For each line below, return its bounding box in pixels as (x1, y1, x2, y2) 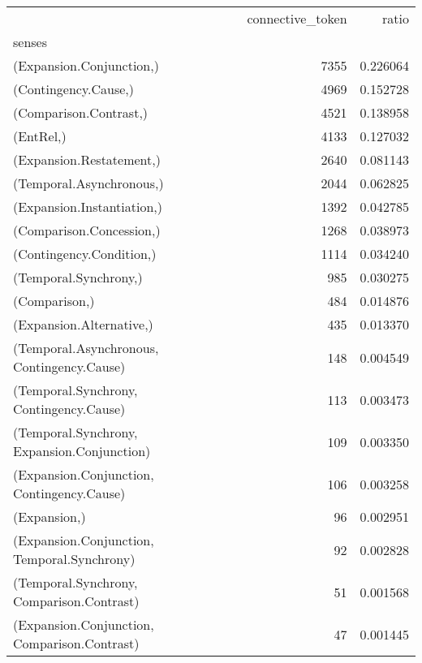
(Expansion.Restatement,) (13, 150, 161, 169)
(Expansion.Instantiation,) (13, 197, 163, 216)
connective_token (247, 9, 347, 28)
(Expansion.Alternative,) (13, 315, 153, 334)
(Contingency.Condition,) (13, 244, 157, 263)
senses (13, 32, 48, 51)
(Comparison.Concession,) (13, 221, 161, 239)
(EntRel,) (13, 127, 67, 145)
